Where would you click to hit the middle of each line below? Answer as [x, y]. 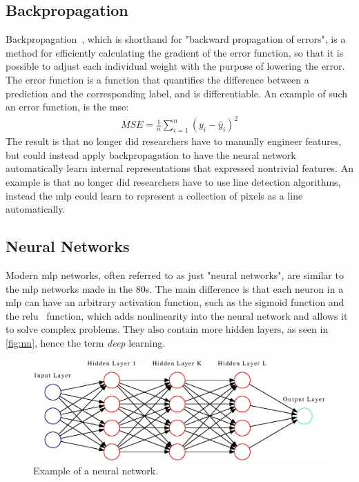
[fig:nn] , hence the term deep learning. [86, 343]
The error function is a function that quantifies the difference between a [157, 79]
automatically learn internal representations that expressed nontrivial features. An [179, 168]
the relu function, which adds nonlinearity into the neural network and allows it [177, 315]
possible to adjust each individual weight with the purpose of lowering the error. [175, 66]
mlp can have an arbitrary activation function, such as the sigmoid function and [175, 302]
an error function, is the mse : [67, 107]
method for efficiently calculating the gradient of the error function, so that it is [175, 52]
